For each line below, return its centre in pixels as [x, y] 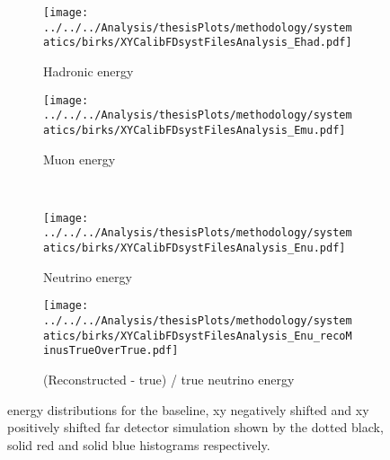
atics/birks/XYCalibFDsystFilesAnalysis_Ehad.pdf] [198, 43]
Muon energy [80, 159]
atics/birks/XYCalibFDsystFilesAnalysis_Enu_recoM [198, 336]
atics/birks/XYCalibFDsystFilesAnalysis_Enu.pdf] [195, 248]
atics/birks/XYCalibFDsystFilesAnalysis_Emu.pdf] [195, 130]
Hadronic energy [89, 71]
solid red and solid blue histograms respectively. [139, 444]
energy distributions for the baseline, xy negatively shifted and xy [188, 409]
